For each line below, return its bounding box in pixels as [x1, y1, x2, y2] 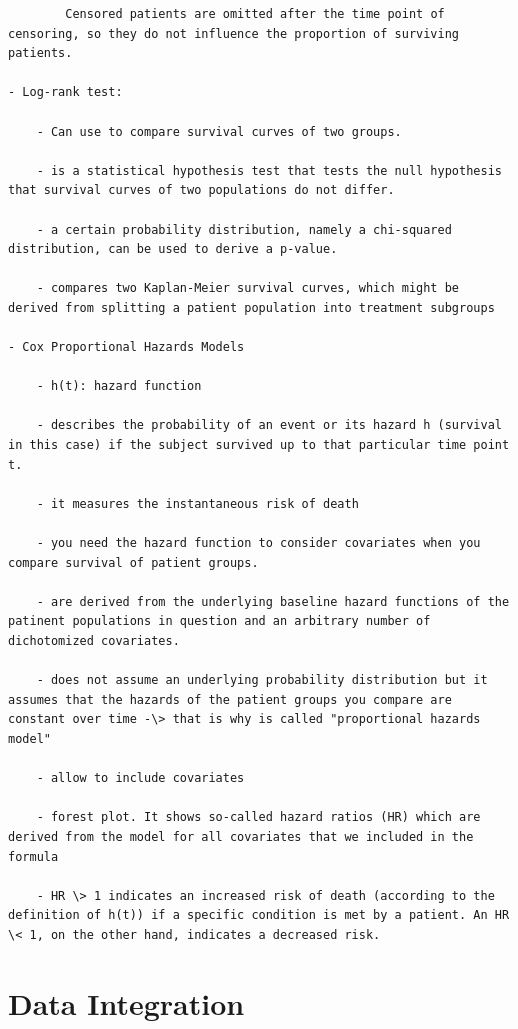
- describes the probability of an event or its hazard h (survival [36, 418, 502, 433]
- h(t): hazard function [36, 379, 202, 394]
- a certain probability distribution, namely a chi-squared [36, 222, 452, 237]
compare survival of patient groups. [8, 555, 259, 570]
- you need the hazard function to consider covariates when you [36, 536, 481, 551]
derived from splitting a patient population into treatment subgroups [8, 300, 495, 315]
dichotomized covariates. [8, 634, 180, 648]
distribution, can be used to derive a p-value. [8, 242, 338, 257]
